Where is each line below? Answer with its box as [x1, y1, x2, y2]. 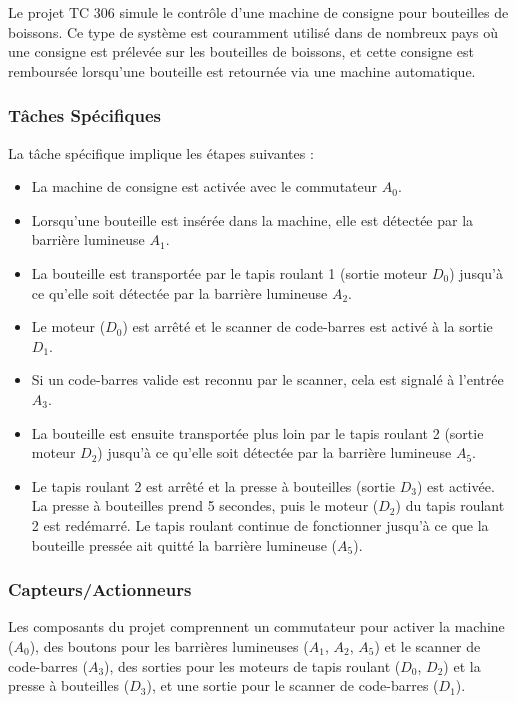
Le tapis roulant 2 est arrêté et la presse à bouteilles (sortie [31, 475, 396, 496]
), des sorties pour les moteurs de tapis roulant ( [104, 655, 401, 676]
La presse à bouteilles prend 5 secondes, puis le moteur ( [31, 495, 379, 516]
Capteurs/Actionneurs [8, 577, 192, 602]
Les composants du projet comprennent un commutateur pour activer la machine [8, 616, 505, 637]
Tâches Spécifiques [8, 103, 161, 128]
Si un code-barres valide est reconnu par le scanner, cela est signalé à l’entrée [31, 369, 504, 390]
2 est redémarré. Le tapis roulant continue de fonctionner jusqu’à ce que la [31, 514, 489, 535]
